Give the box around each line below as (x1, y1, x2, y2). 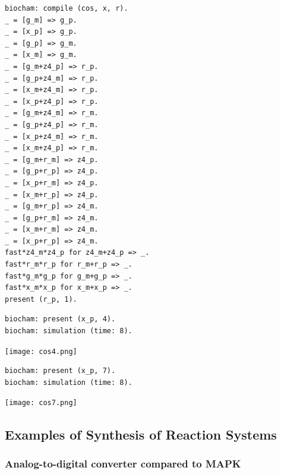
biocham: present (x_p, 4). (5, 315, 116, 324)
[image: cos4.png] (5, 347, 77, 356)
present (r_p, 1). (5, 295, 77, 304)
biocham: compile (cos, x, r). (5, 4, 128, 12)
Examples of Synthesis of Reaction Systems (5, 425, 277, 443)
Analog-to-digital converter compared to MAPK (5, 456, 241, 470)
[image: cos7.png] (5, 399, 77, 407)
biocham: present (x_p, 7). (5, 366, 116, 375)
